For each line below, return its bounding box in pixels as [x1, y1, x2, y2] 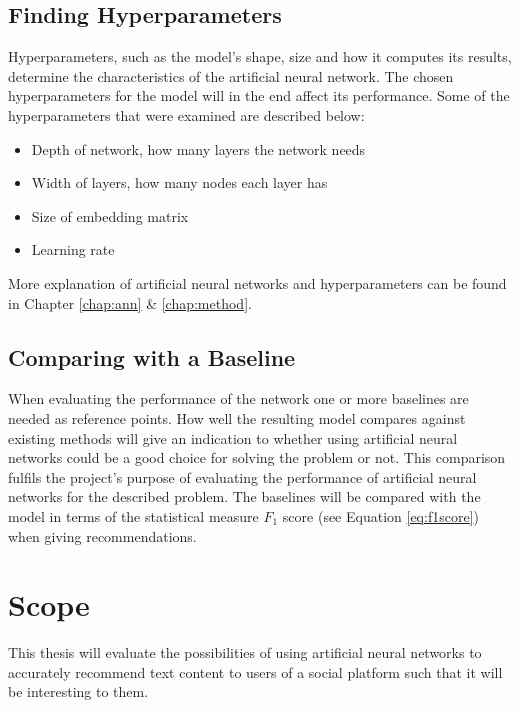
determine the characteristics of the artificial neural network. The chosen [8, 65, 454, 86]
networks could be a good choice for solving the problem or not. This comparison [8, 447, 506, 468]
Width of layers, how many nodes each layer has [31, 172, 328, 193]
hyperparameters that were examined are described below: [8, 104, 365, 125]
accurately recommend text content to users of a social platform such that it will [8, 661, 503, 682]
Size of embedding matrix [31, 205, 189, 226]
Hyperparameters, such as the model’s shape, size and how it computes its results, [8, 46, 512, 67]
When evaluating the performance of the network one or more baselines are [8, 388, 469, 409]
